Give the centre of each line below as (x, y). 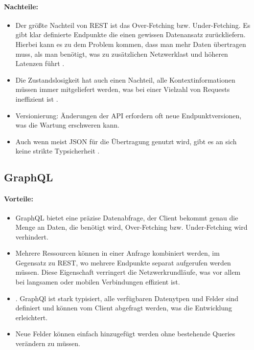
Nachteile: (21, 6)
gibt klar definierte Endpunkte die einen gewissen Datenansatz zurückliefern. (130, 34)
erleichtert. (32, 317)
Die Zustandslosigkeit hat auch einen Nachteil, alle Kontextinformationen (125, 79)
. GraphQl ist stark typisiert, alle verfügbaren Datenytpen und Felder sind (127, 298)
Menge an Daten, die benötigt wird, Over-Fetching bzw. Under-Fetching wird (131, 227)
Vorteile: (19, 199)
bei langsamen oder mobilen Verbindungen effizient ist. (98, 282)
